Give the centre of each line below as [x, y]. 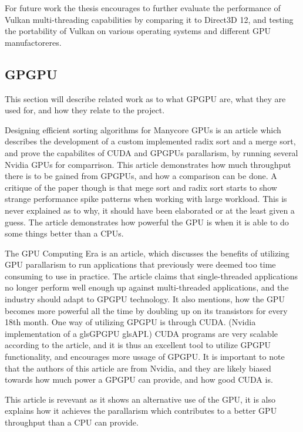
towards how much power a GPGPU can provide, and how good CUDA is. [139, 379]
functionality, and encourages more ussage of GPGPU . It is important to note [145, 357]
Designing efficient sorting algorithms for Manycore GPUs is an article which [143, 129]
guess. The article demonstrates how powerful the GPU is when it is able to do [147, 222]
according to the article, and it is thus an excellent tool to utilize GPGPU [138, 345]
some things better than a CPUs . [64, 233]
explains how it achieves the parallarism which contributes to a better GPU [141, 411]
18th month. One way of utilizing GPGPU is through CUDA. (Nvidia [130, 322]
